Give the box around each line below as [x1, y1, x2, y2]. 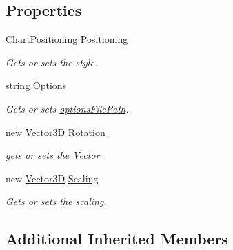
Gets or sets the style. [6, 55, 98, 69]
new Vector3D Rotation [6, 124, 105, 139]
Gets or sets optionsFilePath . [6, 101, 129, 115]
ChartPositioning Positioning [6, 32, 128, 46]
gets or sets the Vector [6, 148, 100, 162]
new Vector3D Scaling [6, 171, 99, 185]
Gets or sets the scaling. [6, 194, 107, 209]
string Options [6, 78, 67, 93]
